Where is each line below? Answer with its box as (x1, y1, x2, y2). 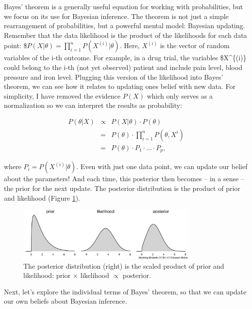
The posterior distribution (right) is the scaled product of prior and (23, 260, 224, 271)
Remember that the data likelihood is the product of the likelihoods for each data (4, 30, 247, 40)
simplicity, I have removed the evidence (4, 90, 121, 101)
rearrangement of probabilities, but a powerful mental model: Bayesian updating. (4, 20, 245, 31)
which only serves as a (147, 90, 213, 101)
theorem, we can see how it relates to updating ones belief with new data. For (4, 81, 235, 91)
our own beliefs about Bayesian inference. (4, 296, 127, 306)
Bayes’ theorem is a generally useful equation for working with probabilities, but (4, 1, 243, 11)
